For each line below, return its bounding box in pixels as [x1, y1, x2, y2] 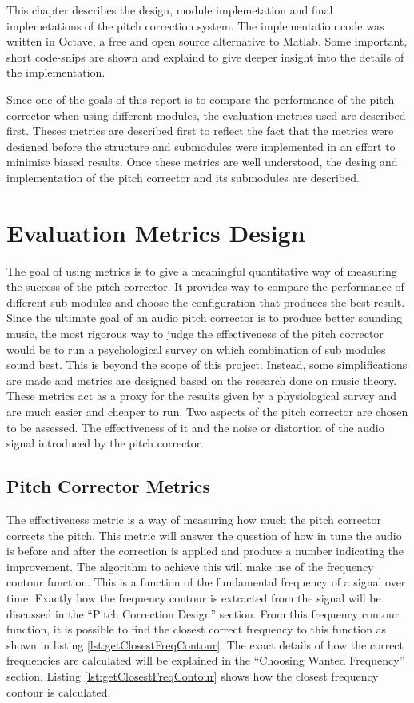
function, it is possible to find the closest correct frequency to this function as [6, 621, 387, 637]
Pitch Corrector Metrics [6, 474, 211, 498]
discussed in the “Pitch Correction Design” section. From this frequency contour [6, 605, 400, 622]
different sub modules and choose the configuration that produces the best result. [6, 293, 405, 310]
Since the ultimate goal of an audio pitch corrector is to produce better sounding [6, 309, 403, 326]
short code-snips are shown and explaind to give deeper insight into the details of [6, 48, 404, 65]
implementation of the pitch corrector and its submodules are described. [6, 169, 360, 185]
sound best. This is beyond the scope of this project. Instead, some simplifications [6, 356, 408, 373]
